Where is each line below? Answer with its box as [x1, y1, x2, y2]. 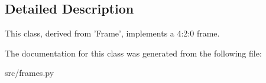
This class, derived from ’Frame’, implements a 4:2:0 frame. [5, 27, 220, 39]
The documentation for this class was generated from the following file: [5, 47, 262, 59]
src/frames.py [5, 67, 54, 79]
